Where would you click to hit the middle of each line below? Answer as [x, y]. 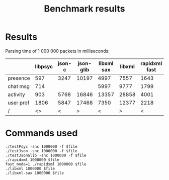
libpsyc [44, 66]
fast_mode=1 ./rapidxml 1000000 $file [46, 164]
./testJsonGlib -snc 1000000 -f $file [46, 155]
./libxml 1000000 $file [30, 168]
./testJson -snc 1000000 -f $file [41, 151]
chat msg [19, 86]
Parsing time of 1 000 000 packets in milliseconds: [57, 51]
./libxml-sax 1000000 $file [35, 173]
